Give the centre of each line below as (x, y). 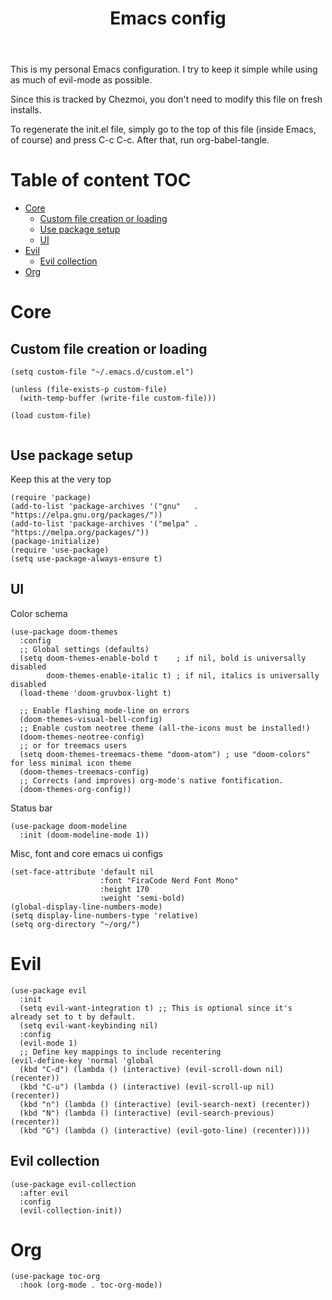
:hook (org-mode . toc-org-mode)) (91, 1285)
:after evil (44, 1193)
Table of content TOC (101, 180)
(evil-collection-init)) (71, 1210)
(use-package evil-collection (73, 1184)
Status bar (31, 808)
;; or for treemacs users (73, 745)
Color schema (39, 613)
